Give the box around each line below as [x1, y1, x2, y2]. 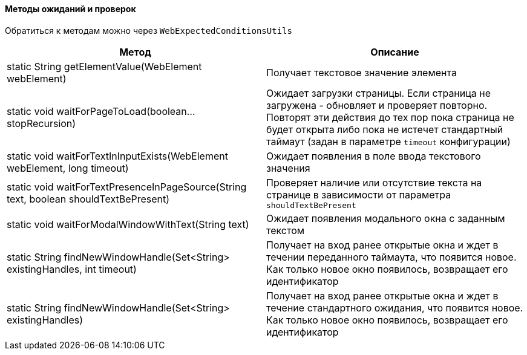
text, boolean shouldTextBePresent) [7, 193, 170, 206]
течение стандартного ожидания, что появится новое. [266, 301, 523, 314]
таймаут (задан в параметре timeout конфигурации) [266, 135, 511, 148]
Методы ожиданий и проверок [5, 4, 136, 14]
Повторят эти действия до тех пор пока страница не [266, 111, 514, 123]
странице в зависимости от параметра [266, 188, 451, 201]
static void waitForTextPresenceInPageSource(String [7, 181, 247, 194]
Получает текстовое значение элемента [266, 66, 457, 79]
